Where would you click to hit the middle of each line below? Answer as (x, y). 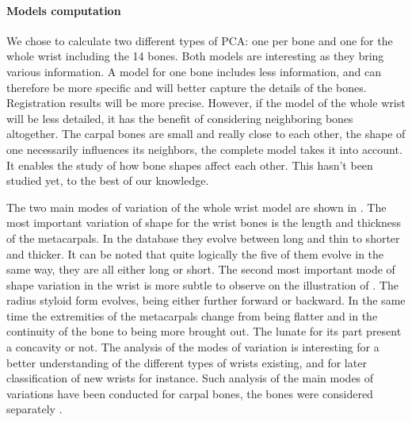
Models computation (64, 10)
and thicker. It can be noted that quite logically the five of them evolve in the (195, 253)
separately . (34, 409)
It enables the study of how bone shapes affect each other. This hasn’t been (190, 165)
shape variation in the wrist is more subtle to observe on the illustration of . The (202, 284)
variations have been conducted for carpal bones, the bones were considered (190, 393)
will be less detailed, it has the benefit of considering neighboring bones (180, 118)
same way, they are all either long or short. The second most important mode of (201, 269)
